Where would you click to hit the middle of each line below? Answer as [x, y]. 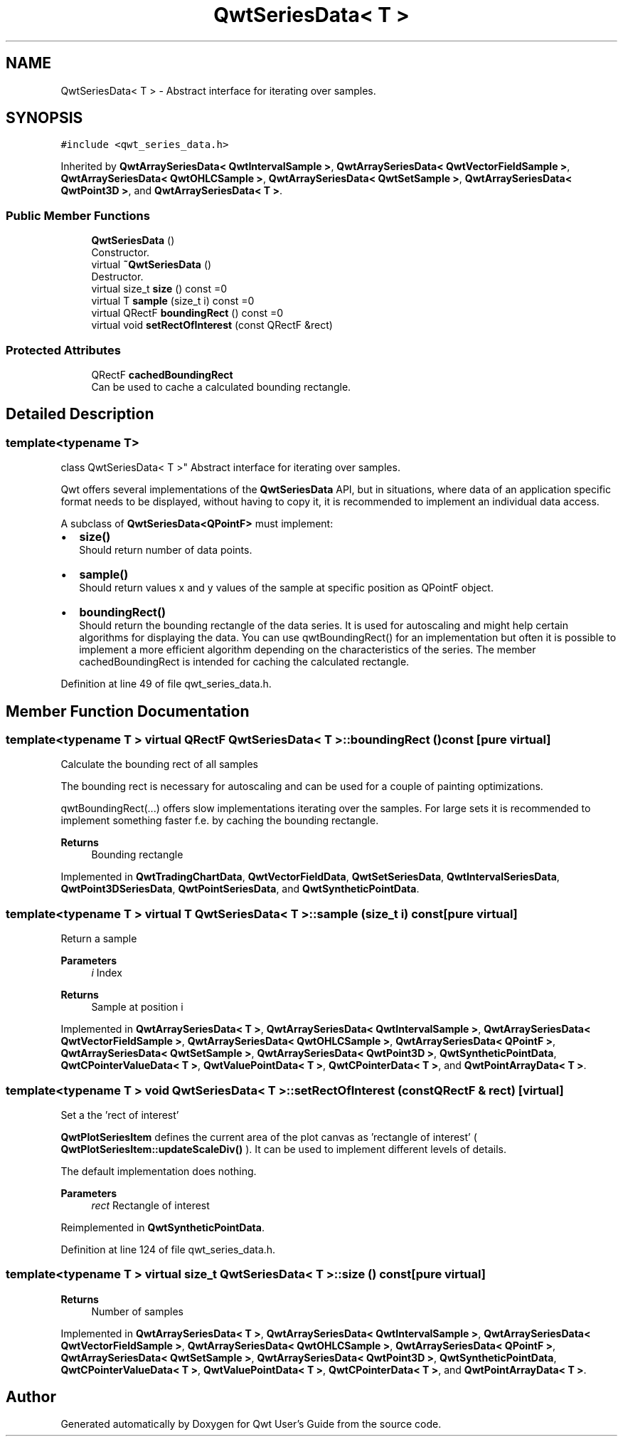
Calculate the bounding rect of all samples [160, 764]
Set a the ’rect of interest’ [120, 1115]
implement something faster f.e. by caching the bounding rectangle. [220, 821]
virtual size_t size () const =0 [159, 289]
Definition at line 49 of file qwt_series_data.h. [166, 684]
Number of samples [137, 1311]
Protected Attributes [63, 350]
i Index [107, 973]
